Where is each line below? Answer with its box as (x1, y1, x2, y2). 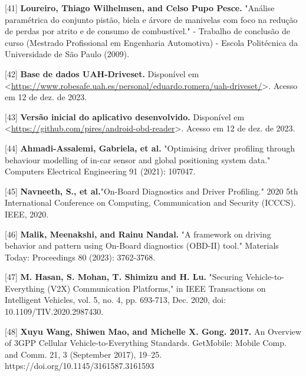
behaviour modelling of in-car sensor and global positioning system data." (5, 153, 271, 166)
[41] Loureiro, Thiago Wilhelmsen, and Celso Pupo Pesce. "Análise (5, 2, 275, 14)
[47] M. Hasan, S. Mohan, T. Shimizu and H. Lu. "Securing (5, 271, 244, 283)
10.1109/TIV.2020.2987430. (5, 305, 104, 318)
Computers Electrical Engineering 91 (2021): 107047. (5, 165, 196, 177)
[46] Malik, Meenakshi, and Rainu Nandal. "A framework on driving (5, 227, 271, 240)
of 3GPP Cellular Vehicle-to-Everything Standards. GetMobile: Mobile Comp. (5, 337, 287, 349)
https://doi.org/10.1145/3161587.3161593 (5, 359, 154, 372)
